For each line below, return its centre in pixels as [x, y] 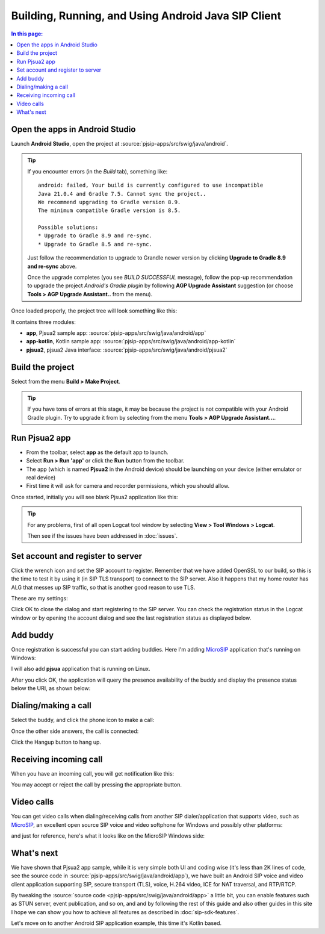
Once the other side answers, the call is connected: [75, 731]
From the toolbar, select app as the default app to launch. [97, 452]
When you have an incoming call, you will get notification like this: [93, 773]
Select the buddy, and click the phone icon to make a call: [83, 720]
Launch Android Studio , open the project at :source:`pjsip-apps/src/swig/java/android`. [120, 143]
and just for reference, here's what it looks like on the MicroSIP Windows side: [108, 836]
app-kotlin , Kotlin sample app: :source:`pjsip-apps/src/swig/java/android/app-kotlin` [131, 341]
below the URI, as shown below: [51, 688]
